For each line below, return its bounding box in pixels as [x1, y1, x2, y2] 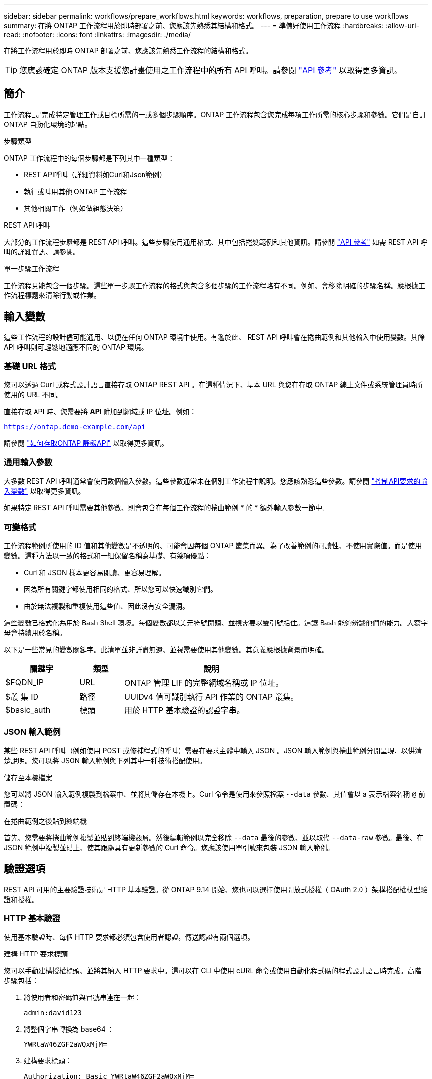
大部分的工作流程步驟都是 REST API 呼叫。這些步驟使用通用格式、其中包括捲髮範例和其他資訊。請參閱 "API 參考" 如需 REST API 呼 [4, 237, 428, 246]
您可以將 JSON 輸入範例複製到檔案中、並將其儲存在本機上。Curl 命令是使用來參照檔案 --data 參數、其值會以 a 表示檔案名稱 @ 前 [4, 789, 425, 798]
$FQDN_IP [5, 677, 44, 687]
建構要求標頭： [24, 1056, 72, 1065]
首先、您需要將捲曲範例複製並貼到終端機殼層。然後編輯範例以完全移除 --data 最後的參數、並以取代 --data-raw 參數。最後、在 [4, 833, 424, 842]
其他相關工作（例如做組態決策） [24, 204, 127, 212]
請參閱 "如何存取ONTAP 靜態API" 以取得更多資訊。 [4, 439, 168, 448]
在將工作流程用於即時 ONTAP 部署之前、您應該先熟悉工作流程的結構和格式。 [4, 46, 252, 55]
